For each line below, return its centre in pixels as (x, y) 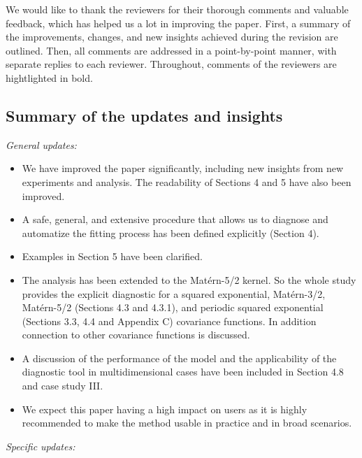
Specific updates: (41, 446)
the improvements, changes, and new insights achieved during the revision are (172, 37)
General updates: (41, 144)
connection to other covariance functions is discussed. (136, 335)
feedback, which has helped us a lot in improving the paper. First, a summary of (178, 23)
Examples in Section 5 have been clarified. (112, 256)
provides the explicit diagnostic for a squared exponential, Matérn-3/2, (174, 293)
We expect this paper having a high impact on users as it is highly (165, 409)
